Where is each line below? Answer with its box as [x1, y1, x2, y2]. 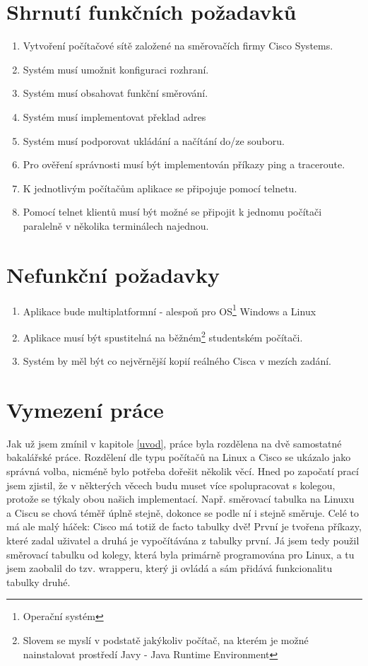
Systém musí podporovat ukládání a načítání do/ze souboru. [23, 133, 285, 148]
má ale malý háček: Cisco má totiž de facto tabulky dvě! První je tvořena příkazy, [6, 519, 362, 534]
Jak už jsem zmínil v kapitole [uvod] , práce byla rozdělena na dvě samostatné [6, 436, 342, 450]
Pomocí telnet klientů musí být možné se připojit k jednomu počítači [23, 204, 322, 219]
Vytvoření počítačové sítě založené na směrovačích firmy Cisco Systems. [23, 38, 333, 53]
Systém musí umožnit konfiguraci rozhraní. [23, 62, 209, 76]
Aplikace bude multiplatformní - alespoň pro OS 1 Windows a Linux [23, 301, 316, 318]
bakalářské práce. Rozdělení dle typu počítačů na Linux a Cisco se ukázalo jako [6, 450, 351, 465]
